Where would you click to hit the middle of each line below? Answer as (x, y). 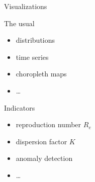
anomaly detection (44, 158)
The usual (19, 23)
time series (32, 57)
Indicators (20, 107)
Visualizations (26, 6)
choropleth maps (41, 74)
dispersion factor (41, 141)
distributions (35, 40)
